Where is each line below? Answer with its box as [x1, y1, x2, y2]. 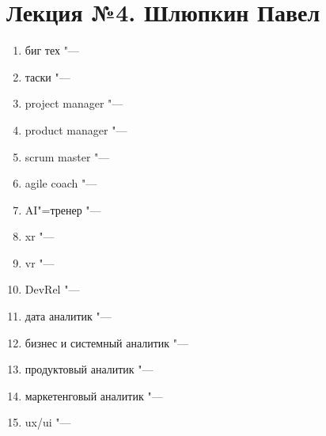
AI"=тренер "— [25, 201, 101, 218]
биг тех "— [25, 42, 79, 59]
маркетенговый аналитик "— [25, 387, 163, 404]
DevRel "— [25, 281, 80, 298]
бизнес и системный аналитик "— [25, 334, 189, 351]
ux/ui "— [25, 414, 71, 430]
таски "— [25, 68, 70, 85]
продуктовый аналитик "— [25, 361, 154, 377]
